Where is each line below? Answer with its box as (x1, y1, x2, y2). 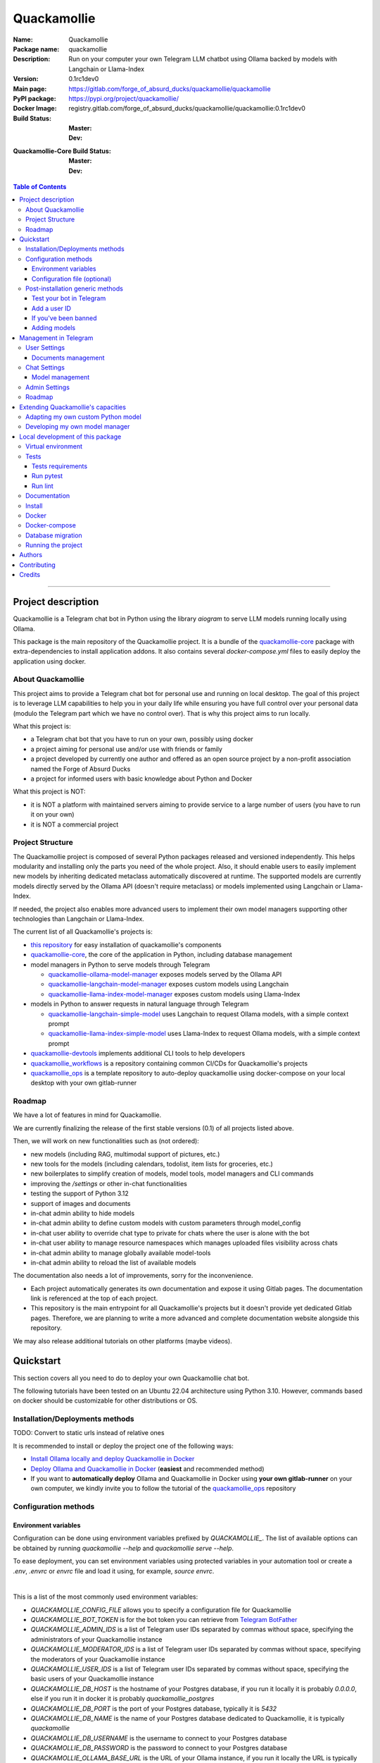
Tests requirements (32, 462, 88, 470)
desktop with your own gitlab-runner (30, 1079, 137, 1087)
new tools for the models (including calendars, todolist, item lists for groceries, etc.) (30, 1159, 274, 1168)
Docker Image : (13, 104, 57, 113)
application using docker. (13, 657, 87, 666)
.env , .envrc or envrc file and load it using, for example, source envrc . (13, 1566, 215, 1575)
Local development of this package (19, 432, 122, 441)
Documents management (32, 353, 105, 362)
